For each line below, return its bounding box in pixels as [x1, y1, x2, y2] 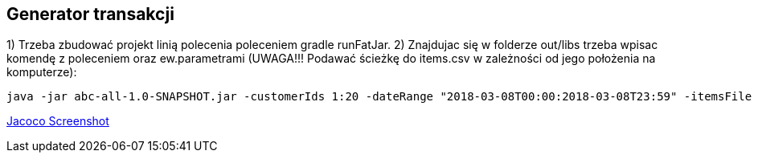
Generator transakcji [6, 4, 174, 24]
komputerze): [6, 65, 77, 79]
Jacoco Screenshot [6, 114, 109, 128]
